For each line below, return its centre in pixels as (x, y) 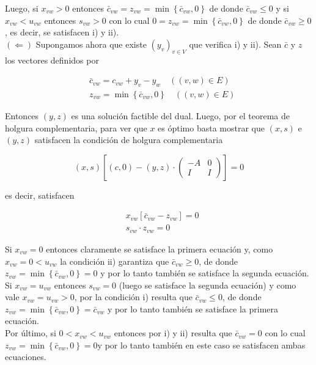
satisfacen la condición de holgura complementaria (129, 140)
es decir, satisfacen (40, 195)
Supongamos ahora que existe (91, 44)
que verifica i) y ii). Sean (235, 44)
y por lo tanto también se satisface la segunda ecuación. (205, 273)
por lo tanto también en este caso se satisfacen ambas (205, 345)
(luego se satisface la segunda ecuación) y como (208, 285)
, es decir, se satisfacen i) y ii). (62, 32)
